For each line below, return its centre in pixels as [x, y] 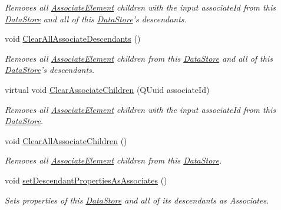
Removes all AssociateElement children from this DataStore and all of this [139, 58]
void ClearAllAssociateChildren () [66, 140]
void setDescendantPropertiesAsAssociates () [86, 180]
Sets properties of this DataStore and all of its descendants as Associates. [137, 200]
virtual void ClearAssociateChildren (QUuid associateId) [107, 89]
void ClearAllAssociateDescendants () [73, 39]
